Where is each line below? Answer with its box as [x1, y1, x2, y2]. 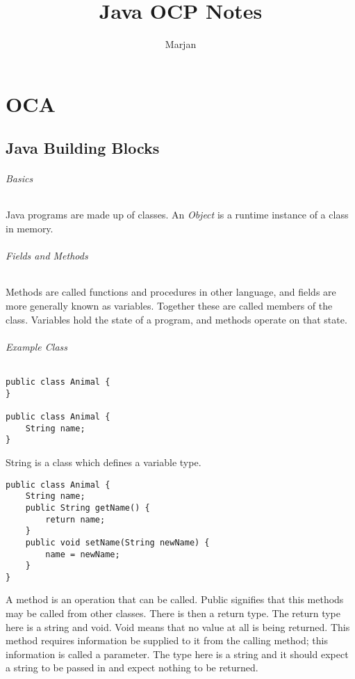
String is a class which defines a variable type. [6, 454, 201, 469]
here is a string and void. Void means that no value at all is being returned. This [6, 619, 350, 634]
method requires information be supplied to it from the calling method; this [6, 633, 328, 648]
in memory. [6, 221, 53, 236]
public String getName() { [25, 502, 150, 513]
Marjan [165, 37, 197, 51]
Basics [6, 171, 33, 186]
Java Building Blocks [6, 137, 160, 159]
